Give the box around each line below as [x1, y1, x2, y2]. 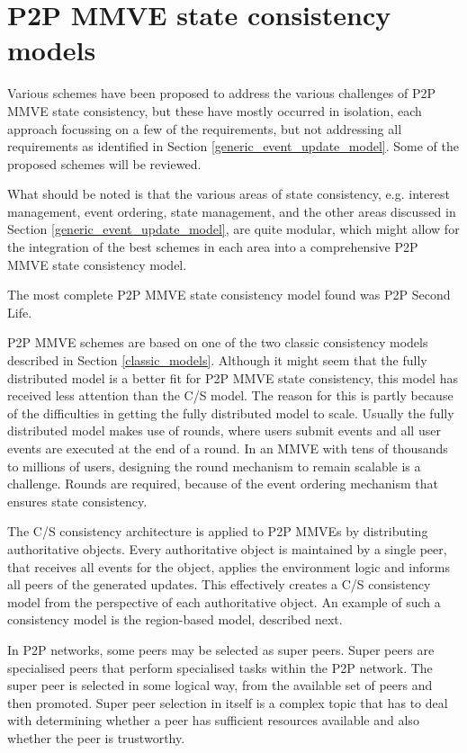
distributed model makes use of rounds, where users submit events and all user [7, 421, 441, 440]
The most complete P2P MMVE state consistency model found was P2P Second [7, 285, 451, 304]
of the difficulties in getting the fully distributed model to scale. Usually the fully [7, 403, 454, 422]
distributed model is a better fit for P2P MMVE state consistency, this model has [7, 368, 458, 387]
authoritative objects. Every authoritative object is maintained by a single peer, [7, 539, 447, 558]
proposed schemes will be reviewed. [7, 154, 202, 173]
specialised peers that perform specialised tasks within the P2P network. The [7, 658, 433, 677]
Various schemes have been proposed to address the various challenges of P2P [7, 84, 436, 103]
